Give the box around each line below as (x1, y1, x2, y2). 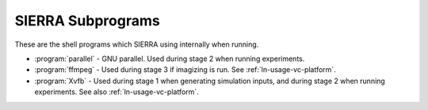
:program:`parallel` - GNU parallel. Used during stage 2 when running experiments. (34, 54, 305, 63)
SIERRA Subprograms (14, 12, 160, 29)
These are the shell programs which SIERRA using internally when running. (14, 40, 259, 49)
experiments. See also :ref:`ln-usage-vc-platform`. (34, 87, 200, 97)
